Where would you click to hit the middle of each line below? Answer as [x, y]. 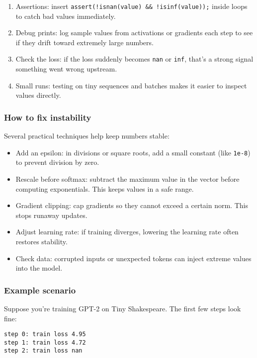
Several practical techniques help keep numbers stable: [87, 136]
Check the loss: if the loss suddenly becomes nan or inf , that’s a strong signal [134, 59]
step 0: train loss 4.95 [45, 334]
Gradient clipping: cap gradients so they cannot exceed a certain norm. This [132, 205]
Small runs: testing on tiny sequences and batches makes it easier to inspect [131, 85]
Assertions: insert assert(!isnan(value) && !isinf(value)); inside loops [131, 6]
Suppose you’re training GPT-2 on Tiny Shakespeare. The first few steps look [123, 308]
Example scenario [40, 290]
